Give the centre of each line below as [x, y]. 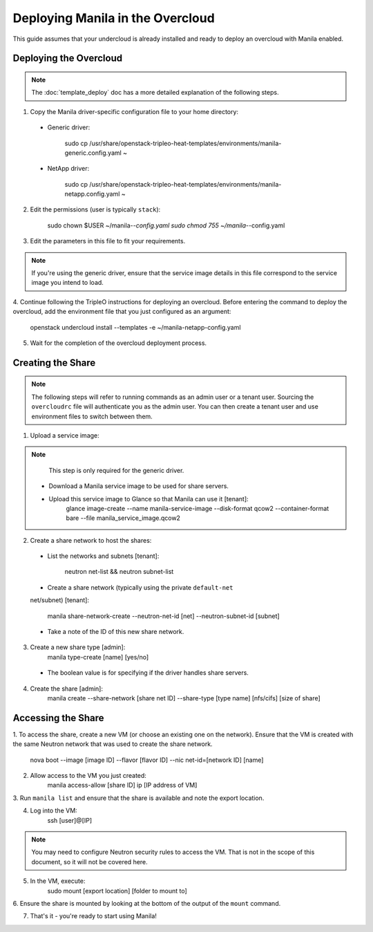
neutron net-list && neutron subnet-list [119, 572]
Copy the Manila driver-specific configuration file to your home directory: [134, 111]
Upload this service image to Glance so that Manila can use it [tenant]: [149, 498]
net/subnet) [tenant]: [60, 600]
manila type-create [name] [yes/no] [98, 657]
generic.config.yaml [93, 153]
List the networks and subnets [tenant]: [103, 556]
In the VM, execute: [58, 881]
